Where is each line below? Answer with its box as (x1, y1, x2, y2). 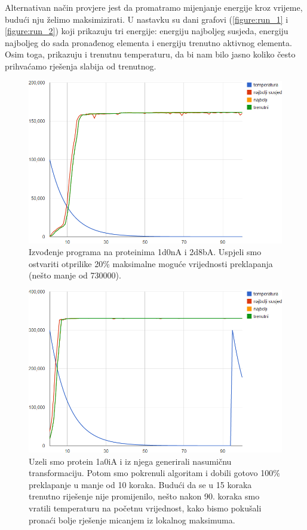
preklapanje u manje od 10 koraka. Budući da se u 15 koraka (29, 478, 252, 490)
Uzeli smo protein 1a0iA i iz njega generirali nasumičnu (29, 455, 232, 467)
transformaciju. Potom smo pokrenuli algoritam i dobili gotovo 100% (29, 467, 280, 479)
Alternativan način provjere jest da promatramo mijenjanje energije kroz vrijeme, (5, 1, 303, 13)
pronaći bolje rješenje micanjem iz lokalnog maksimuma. (29, 513, 235, 526)
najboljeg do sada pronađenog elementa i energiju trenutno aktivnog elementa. (5, 36, 292, 49)
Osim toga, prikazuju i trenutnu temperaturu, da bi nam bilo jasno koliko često (5, 48, 296, 60)
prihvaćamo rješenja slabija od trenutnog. (5, 59, 156, 72)
